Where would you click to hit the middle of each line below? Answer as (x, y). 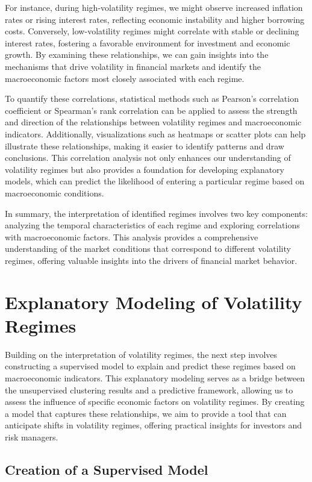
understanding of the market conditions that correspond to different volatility (148, 249)
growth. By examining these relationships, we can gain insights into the (137, 55)
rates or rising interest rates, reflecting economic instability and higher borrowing (155, 19)
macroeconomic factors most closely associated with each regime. (125, 78)
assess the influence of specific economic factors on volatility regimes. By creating (155, 402)
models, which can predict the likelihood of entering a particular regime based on (155, 181)
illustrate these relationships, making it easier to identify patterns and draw (145, 146)
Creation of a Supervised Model (107, 469)
